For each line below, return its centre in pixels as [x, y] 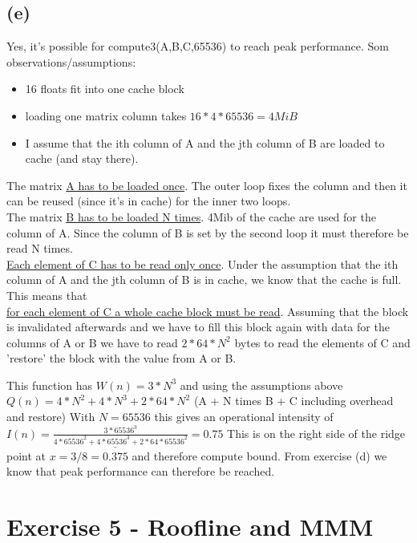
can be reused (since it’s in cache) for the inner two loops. [149, 201]
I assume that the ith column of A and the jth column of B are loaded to [205, 142]
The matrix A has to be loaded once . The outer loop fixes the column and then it [207, 185]
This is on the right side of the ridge [316, 433]
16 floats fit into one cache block [105, 89]
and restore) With [51, 417]
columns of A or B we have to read [92, 342]
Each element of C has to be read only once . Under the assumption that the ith [202, 263]
